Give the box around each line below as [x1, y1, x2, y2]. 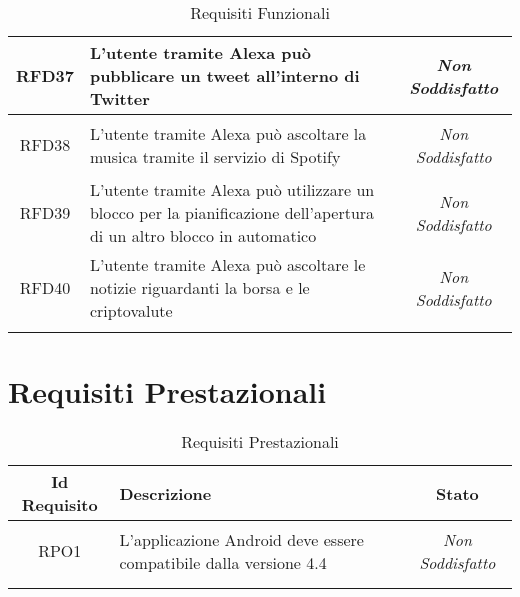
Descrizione [119, 481, 212, 505]
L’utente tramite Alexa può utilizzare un [89, 178, 375, 201]
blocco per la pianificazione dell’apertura [89, 201, 375, 224]
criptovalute [89, 299, 173, 322]
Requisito [21, 493, 98, 517]
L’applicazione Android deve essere [119, 527, 364, 551]
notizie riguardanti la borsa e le [89, 276, 310, 299]
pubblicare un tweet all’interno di [89, 64, 360, 87]
